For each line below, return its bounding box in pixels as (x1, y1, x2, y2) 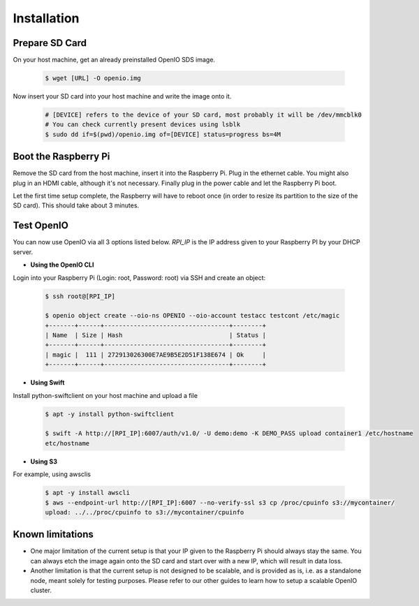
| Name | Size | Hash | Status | (45, 332, 267, 339)
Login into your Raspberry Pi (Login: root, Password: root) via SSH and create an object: (13, 273, 266, 282)
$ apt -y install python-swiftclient (45, 410, 175, 418)
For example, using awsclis (13, 470, 91, 478)
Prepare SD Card (13, 37, 87, 49)
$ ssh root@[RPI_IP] (45, 292, 115, 300)
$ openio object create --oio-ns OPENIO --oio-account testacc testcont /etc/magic (45, 311, 340, 320)
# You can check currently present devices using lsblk (45, 121, 241, 128)
